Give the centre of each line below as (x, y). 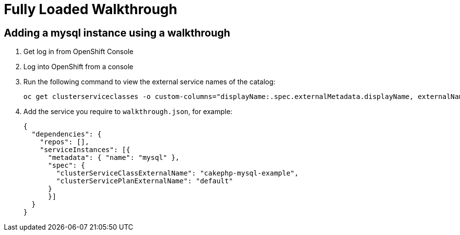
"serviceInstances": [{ (85, 150)
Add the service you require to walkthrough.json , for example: (128, 112)
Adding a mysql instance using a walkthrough (117, 33)
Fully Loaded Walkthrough (91, 9)
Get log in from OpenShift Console (78, 52)
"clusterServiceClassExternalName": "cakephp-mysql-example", (177, 173)
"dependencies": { (67, 134)
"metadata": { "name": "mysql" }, (114, 158)
